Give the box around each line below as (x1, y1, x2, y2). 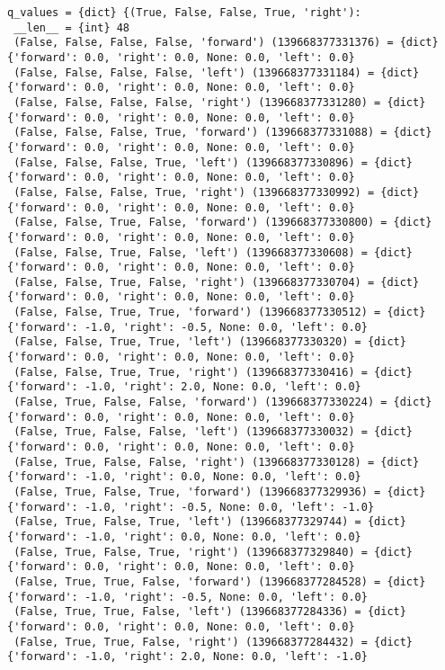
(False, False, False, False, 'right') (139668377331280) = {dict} (13, 95, 426, 109)
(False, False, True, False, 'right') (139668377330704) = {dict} (13, 275, 420, 289)
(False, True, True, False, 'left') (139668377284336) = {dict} (13, 605, 406, 619)
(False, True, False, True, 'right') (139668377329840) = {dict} (13, 545, 414, 558)
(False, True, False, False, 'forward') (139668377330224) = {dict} (13, 396, 432, 409)
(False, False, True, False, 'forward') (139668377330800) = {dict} (13, 216, 432, 229)
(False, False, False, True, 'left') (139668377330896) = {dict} (13, 156, 414, 169)
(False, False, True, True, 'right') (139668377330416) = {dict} (13, 365, 414, 379)
